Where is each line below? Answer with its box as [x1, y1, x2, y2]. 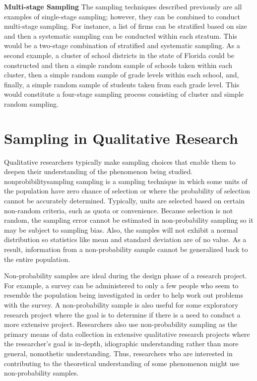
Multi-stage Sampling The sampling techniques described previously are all [4, 1, 242, 11]
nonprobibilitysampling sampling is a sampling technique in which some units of [4, 176, 248, 186]
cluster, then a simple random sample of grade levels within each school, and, [4, 69, 239, 80]
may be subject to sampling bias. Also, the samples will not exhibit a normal [4, 224, 238, 235]
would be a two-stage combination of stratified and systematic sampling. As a [4, 40, 240, 51]
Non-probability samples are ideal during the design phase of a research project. [4, 270, 247, 281]
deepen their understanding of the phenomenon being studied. [4, 166, 193, 177]
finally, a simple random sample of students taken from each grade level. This [4, 79, 240, 89]
